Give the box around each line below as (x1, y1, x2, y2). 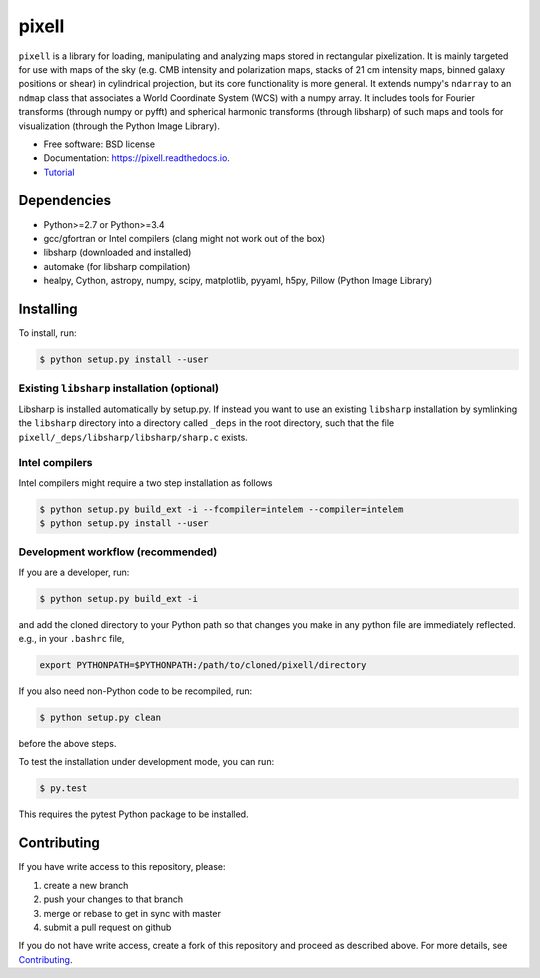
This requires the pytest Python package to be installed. (18, 808, 249, 820)
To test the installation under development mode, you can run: (18, 756, 275, 768)
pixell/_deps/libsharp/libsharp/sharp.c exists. (18, 431, 249, 443)
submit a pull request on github (43, 921, 172, 933)
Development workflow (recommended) (18, 545, 218, 559)
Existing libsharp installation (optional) (18, 381, 220, 395)
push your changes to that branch (43, 893, 184, 905)
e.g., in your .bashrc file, (18, 633, 125, 645)
